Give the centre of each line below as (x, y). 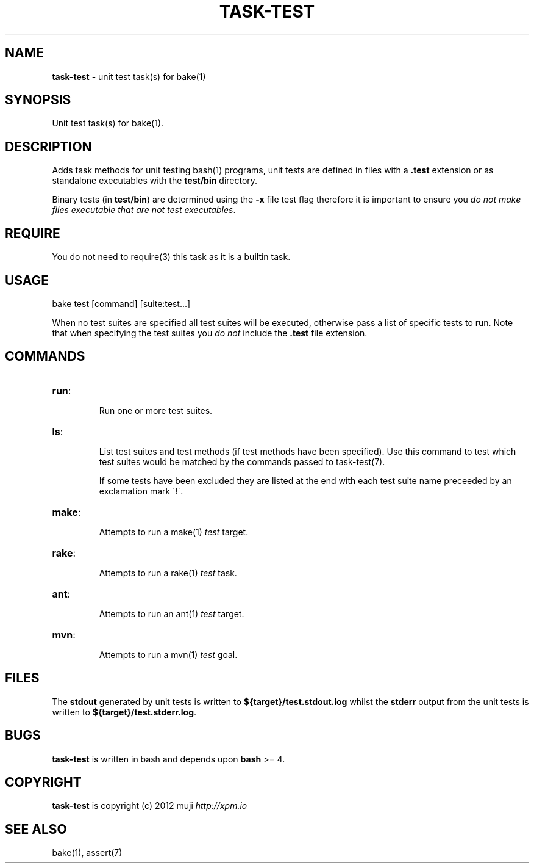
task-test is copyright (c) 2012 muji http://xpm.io (150, 806)
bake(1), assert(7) (87, 853)
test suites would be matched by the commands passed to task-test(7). (242, 461)
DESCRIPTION (48, 146)
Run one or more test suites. (156, 410)
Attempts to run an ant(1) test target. (172, 613)
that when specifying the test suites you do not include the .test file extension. (210, 333)
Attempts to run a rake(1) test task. (168, 573)
